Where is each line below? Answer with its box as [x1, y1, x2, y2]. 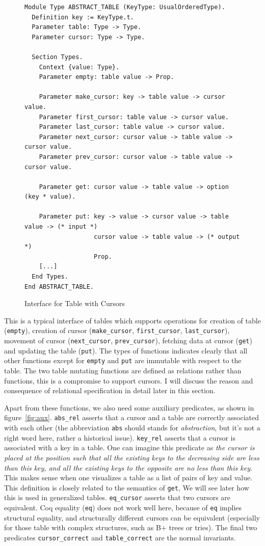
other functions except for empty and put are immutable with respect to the [4, 355, 242, 366]
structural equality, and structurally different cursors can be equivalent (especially [4, 512, 260, 523]
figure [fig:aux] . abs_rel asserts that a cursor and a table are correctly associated [4, 412, 259, 423]
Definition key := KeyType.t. [32, 13, 134, 21]
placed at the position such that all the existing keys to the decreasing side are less [4, 452, 259, 462]
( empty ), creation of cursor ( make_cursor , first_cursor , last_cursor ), [4, 325, 230, 336]
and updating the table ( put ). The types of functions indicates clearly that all [4, 345, 248, 356]
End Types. [32, 273, 68, 281]
